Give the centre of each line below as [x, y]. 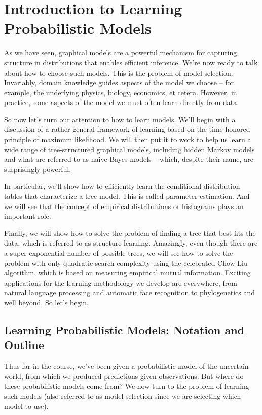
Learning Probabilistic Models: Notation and [124, 330]
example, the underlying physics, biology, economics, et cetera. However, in [121, 92]
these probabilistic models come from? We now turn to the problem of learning [127, 386]
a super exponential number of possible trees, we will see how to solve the [119, 253]
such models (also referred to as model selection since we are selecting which [123, 395]
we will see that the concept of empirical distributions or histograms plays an [124, 206]
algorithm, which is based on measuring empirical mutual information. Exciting [127, 273]
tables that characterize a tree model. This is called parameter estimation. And [127, 196]
